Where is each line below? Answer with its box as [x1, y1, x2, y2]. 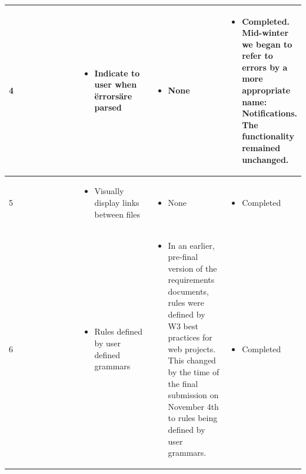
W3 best [168, 319, 198, 332]
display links [94, 196, 139, 209]
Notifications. [242, 107, 297, 119]
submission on [168, 389, 219, 401]
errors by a [242, 61, 288, 73]
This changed [168, 354, 216, 366]
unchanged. [242, 153, 289, 165]
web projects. [168, 342, 216, 355]
